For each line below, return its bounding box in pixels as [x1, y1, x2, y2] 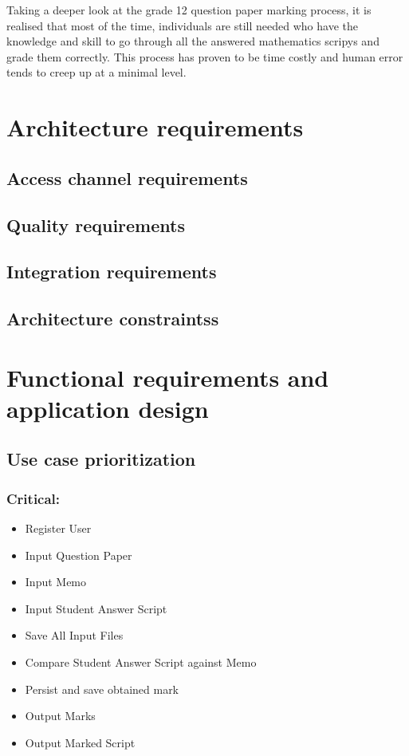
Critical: [6, 488, 61, 508]
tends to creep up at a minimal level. [6, 64, 187, 81]
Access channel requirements [6, 165, 248, 190]
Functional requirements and [6, 360, 329, 393]
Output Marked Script [25, 734, 136, 750]
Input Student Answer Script [25, 600, 167, 616]
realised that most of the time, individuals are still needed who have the [6, 17, 358, 33]
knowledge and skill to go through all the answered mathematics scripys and [6, 33, 380, 49]
